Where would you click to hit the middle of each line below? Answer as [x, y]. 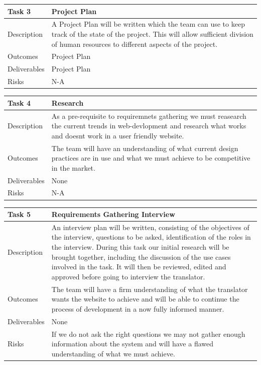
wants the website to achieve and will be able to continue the [145, 299]
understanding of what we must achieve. [113, 353]
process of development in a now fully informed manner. [138, 308]
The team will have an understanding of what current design [145, 148]
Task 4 [19, 102]
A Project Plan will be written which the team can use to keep [148, 24]
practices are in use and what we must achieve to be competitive [151, 158]
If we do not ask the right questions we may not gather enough [148, 334]
